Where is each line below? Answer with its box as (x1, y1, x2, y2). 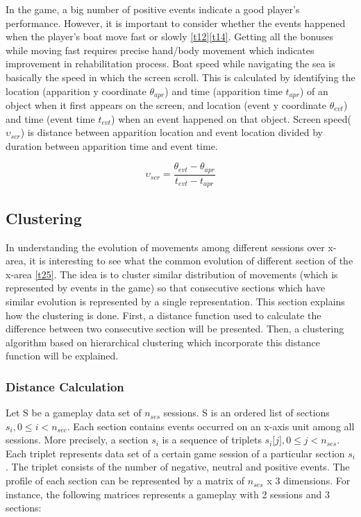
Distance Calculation (6, 378, 124, 395)
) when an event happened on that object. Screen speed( (111, 111, 351, 126)
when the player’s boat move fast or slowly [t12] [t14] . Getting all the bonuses (6, 29, 333, 44)
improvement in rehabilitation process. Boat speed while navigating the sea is (6, 56, 335, 71)
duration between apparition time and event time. (6, 138, 218, 153)
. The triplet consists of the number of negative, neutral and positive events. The (6, 459, 350, 474)
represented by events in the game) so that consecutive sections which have (6, 280, 326, 295)
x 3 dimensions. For (267, 473, 351, 488)
